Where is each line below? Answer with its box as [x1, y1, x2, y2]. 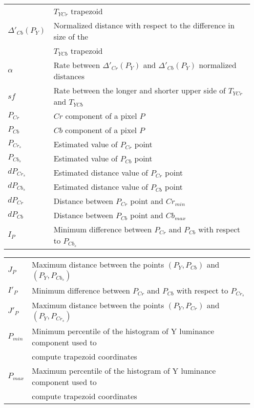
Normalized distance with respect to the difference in [53, 20, 235, 31]
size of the [53, 31, 88, 42]
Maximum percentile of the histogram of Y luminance [32, 365, 216, 377]
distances [53, 70, 85, 82]
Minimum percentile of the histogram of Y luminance [32, 325, 214, 337]
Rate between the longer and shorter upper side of [53, 85, 226, 96]
